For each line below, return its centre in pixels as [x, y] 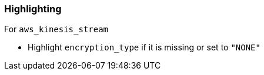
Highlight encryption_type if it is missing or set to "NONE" [144, 47]
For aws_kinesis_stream [56, 29]
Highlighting [33, 9]
